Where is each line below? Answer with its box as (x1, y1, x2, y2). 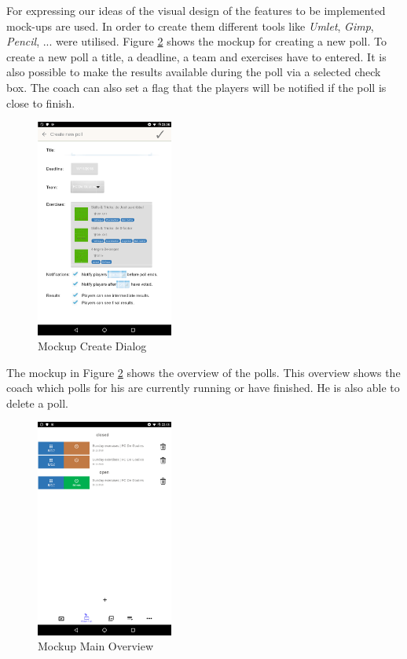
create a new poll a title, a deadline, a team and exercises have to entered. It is (6, 48, 387, 64)
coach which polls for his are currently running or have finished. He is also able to (6, 379, 400, 396)
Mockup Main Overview (38, 638, 154, 654)
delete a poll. (6, 394, 68, 411)
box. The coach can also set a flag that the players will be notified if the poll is (6, 79, 387, 95)
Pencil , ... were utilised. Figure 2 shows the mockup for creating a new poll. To (6, 33, 387, 49)
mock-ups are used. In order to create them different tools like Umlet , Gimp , (6, 17, 374, 34)
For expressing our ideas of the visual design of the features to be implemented (6, 2, 386, 18)
